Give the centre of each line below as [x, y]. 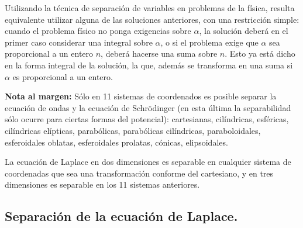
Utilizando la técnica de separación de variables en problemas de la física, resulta [150, 8]
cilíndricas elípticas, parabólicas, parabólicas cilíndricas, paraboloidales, [133, 130]
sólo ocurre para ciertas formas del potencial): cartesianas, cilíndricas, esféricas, [147, 119]
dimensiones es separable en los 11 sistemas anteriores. [102, 184]
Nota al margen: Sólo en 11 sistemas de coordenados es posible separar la [141, 96]
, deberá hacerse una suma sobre [159, 53]
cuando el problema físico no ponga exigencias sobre [98, 31]
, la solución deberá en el [244, 31]
